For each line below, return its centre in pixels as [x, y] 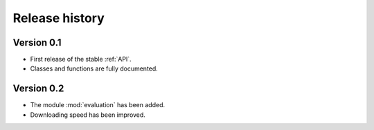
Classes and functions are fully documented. [94, 68]
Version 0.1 [37, 43]
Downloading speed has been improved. [88, 115]
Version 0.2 [38, 89]
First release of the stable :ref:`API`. [81, 59]
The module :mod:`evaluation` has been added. [98, 105]
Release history [59, 18]
